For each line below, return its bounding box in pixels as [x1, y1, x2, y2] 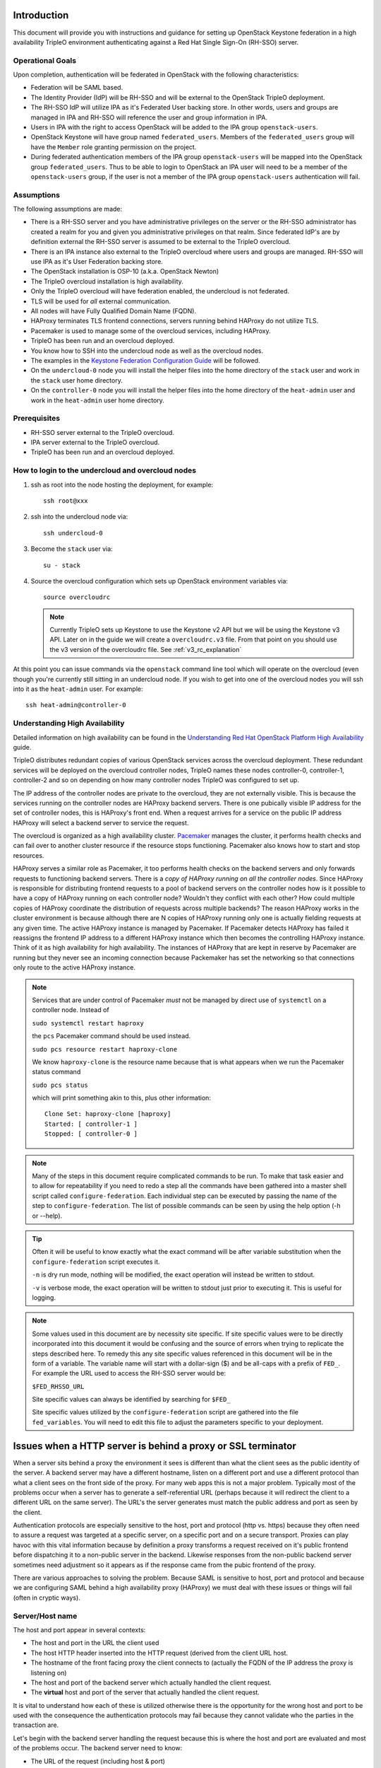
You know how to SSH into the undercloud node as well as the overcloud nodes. [30, 347, 264, 355]
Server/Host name [13, 1611, 78, 1621]
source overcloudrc [43, 593, 111, 601]
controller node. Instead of [32, 1006, 109, 1014]
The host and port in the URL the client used [30, 1639, 159, 1647]
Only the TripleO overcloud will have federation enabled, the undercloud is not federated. [30, 287, 289, 296]
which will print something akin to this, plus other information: [32, 1093, 212, 1103]
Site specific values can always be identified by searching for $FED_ [32, 1395, 231, 1404]
